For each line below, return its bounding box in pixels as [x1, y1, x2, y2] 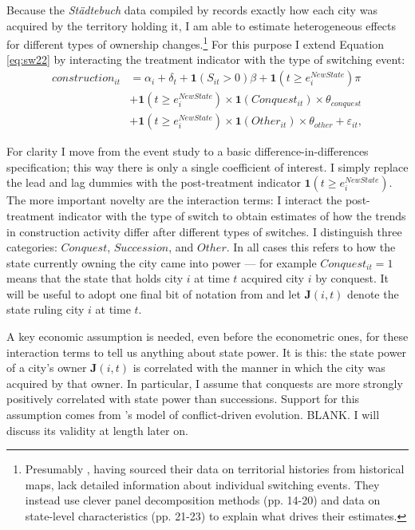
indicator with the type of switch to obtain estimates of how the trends [57, 207, 406, 223]
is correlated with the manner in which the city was [132, 359, 385, 376]
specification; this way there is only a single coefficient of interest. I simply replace [6, 158, 409, 175]
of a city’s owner [6, 359, 87, 376]
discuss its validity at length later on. [6, 421, 188, 438]
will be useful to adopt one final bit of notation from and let [6, 285, 301, 302]
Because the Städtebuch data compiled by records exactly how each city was [6, 2, 377, 18]
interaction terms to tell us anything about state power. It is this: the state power [6, 343, 407, 360]
